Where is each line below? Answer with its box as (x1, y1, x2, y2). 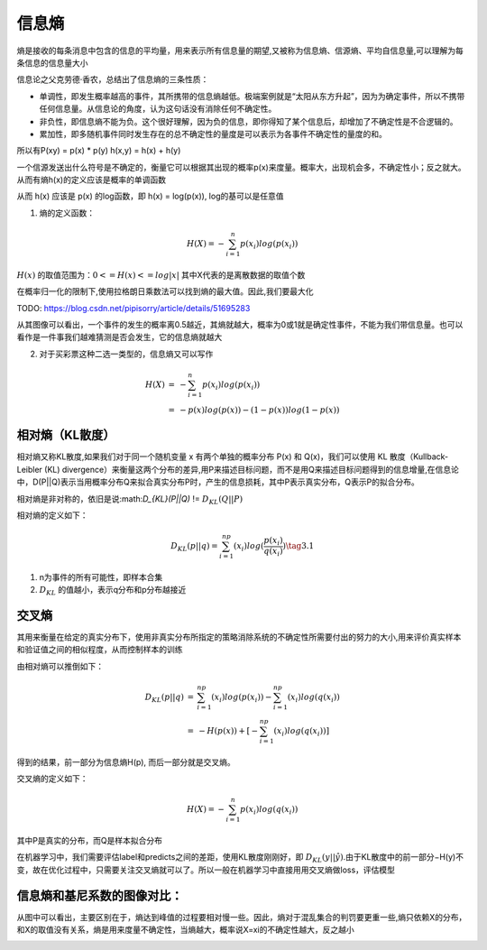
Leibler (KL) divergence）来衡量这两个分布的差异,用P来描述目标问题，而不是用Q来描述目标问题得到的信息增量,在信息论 (16, 464, 459, 475)
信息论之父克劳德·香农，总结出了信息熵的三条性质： (16, 74, 209, 85)
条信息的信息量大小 (16, 57, 88, 68)
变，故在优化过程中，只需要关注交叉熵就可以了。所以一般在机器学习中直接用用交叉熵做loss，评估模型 (16, 864, 396, 875)
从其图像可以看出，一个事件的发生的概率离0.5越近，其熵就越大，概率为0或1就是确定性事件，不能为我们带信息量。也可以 (16, 318, 464, 329)
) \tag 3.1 (282, 541, 315, 551)
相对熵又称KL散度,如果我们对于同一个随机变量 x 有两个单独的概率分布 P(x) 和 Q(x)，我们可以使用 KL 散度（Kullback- (16, 451, 449, 462)
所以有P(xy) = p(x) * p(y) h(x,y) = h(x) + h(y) (16, 145, 181, 156)
